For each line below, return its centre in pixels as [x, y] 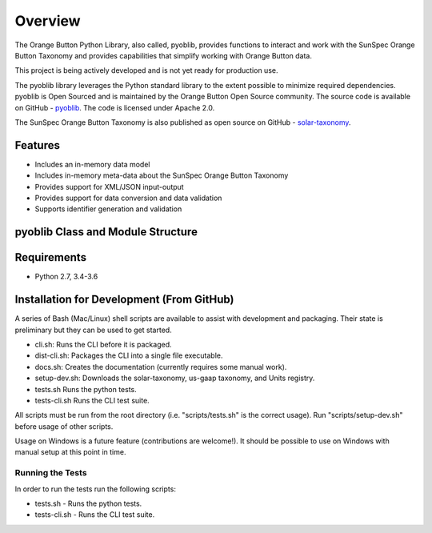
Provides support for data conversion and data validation [128, 198]
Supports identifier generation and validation [108, 209]
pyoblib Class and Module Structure [106, 232]
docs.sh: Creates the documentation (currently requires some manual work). [161, 367]
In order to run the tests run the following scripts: [95, 489]
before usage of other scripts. [64, 426]
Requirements [51, 257]
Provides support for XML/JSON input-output [109, 186]
